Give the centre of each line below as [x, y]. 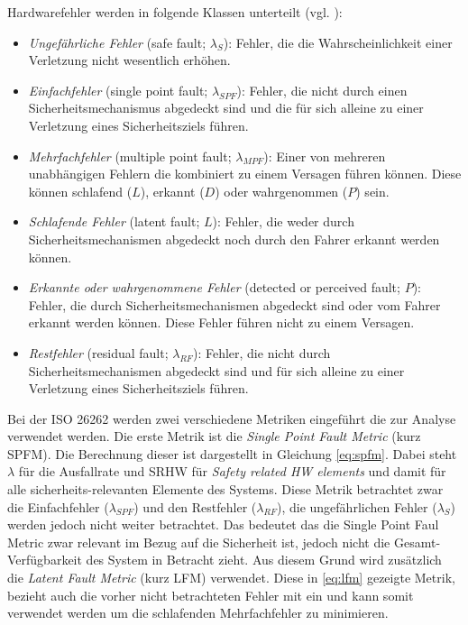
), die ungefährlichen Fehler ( [357, 506]
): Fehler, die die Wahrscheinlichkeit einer [338, 42]
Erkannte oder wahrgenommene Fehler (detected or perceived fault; [214, 287]
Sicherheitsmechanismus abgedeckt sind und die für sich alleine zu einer [226, 108]
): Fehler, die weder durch [283, 221]
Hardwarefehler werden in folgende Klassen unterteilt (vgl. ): [175, 12]
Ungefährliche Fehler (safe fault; [117, 42]
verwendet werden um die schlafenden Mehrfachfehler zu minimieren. [198, 613]
